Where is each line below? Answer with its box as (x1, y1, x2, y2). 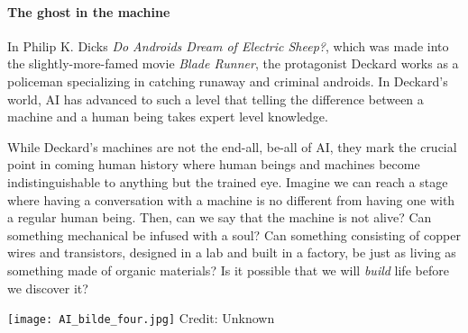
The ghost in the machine (7, 2, 170, 21)
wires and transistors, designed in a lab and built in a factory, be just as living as (7, 243, 456, 262)
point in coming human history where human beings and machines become (7, 155, 420, 174)
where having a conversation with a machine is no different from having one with (7, 190, 455, 209)
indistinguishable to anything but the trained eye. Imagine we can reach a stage (7, 172, 448, 191)
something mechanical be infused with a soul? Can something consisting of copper (7, 225, 461, 244)
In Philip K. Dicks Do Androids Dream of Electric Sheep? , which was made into (7, 36, 449, 55)
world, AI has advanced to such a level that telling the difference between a (7, 89, 424, 108)
